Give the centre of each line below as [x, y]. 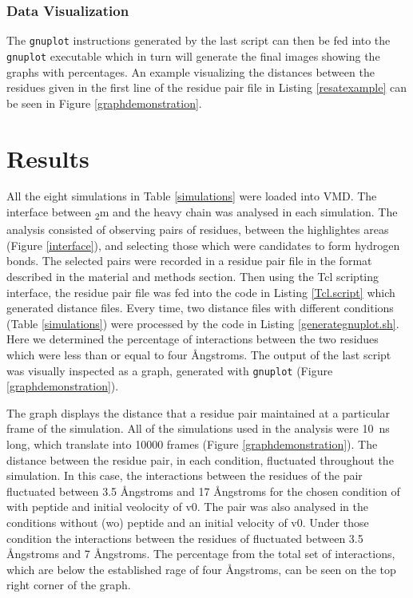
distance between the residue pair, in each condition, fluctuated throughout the [200, 459]
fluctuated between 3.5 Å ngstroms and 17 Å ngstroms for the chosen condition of [203, 491]
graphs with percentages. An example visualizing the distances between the [191, 71]
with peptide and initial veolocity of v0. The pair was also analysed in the [187, 507]
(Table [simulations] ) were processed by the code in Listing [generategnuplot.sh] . [203, 323]
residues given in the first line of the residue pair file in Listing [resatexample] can [206, 87]
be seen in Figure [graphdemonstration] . [104, 103]
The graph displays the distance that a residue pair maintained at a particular [199, 412]
